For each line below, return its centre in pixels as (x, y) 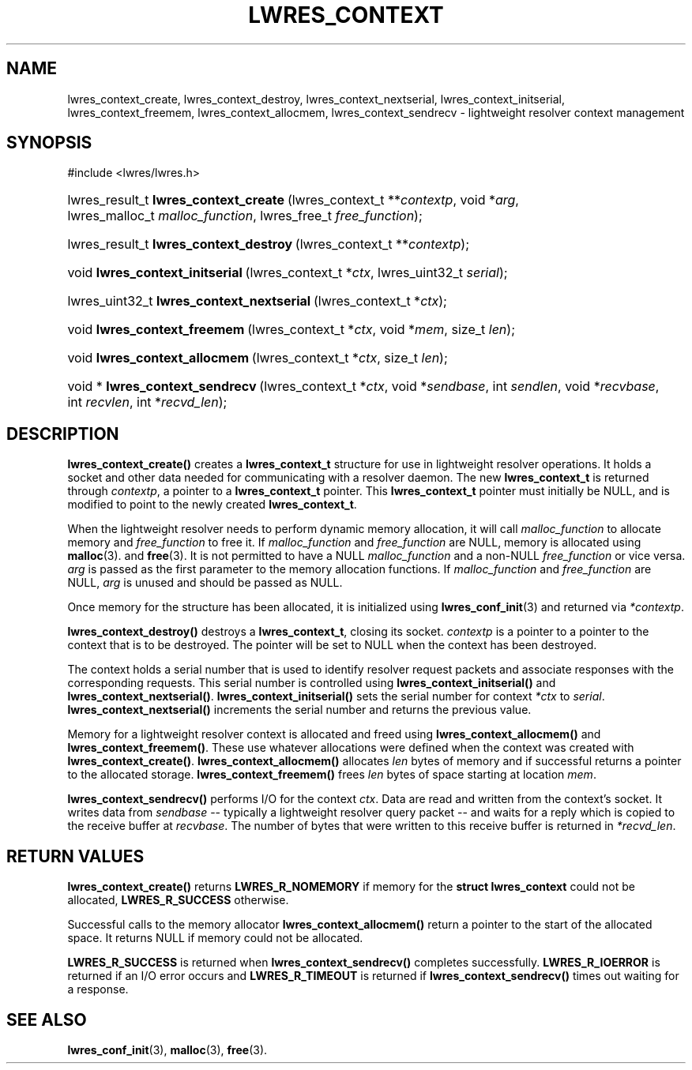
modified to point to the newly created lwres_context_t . (212, 505)
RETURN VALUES (75, 856)
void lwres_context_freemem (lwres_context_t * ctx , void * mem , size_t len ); (291, 330)
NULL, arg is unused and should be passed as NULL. (205, 583)
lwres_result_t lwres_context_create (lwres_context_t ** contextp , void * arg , (293, 200)
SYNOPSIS (49, 143)
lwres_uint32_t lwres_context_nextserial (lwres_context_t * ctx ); (257, 301)
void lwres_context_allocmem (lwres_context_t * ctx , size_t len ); (258, 358)
